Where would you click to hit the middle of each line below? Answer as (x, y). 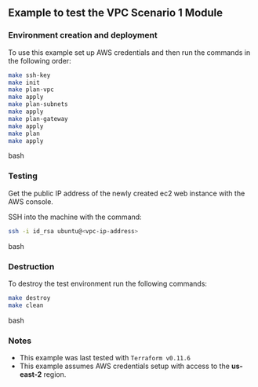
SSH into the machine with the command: (75, 217)
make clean (26, 305)
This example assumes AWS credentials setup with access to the (124, 366)
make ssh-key (29, 75)
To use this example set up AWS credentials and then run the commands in (129, 52)
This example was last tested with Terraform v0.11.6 (105, 357)
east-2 (31, 374)
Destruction (31, 266)
